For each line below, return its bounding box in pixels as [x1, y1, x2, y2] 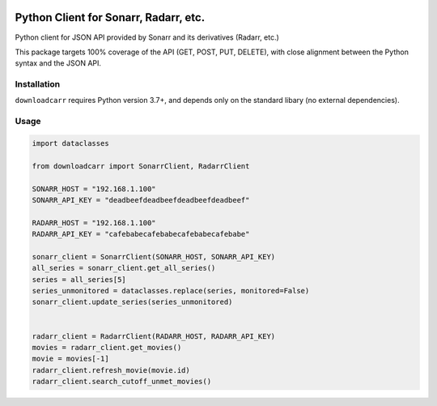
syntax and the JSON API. [15, 58, 101, 68]
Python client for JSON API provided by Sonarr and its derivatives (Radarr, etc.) [15, 32, 279, 42]
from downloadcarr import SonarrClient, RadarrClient [32, 161, 250, 170]
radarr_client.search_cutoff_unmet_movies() [32, 377, 212, 387]
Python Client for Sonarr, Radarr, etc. [15, 11, 206, 24]
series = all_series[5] [32, 275, 127, 284]
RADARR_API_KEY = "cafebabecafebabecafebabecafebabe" [32, 229, 250, 239]
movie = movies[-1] [32, 354, 109, 364]
